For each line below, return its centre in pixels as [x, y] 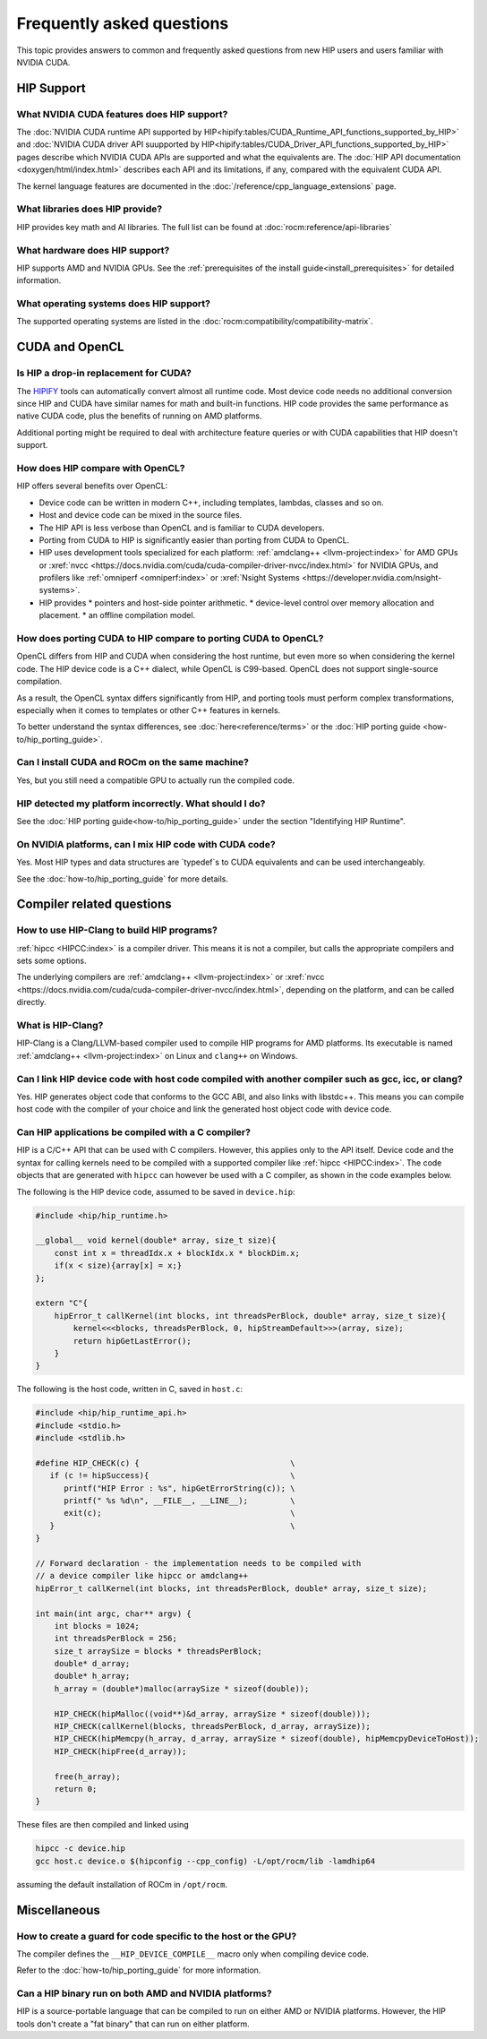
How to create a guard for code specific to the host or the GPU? [157, 1936]
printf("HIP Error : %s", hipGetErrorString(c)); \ [179, 1488]
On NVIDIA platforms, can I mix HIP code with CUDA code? [146, 844]
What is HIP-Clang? [60, 1026]
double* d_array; [92, 1664]
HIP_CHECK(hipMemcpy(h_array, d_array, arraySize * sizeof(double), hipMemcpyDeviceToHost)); [266, 1739]
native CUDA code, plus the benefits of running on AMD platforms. [139, 416]
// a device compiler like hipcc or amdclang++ [141, 1576]
